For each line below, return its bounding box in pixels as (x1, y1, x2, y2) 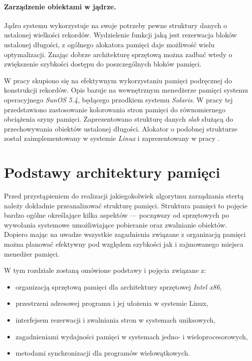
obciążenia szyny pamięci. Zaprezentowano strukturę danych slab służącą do (4, 114, 233, 124)
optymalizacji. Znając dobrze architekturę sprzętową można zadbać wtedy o (4, 49, 232, 59)
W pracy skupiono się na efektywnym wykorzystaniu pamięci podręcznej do (4, 75, 232, 85)
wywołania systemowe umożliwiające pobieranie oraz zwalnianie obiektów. (4, 219, 227, 230)
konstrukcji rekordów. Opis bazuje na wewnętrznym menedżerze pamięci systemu (4, 85, 248, 95)
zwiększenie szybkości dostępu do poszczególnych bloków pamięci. (4, 59, 202, 69)
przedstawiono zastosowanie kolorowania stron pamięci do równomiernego (4, 104, 226, 114)
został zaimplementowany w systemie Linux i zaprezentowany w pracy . (4, 133, 220, 143)
